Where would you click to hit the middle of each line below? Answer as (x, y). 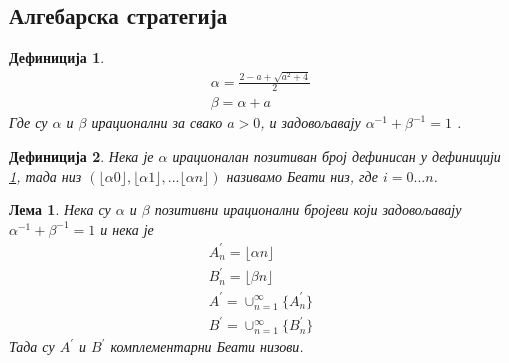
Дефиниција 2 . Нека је (81, 155)
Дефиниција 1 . (57, 57)
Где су (28, 122)
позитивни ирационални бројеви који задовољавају (308, 209)
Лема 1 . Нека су (60, 209)
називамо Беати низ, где (302, 175)
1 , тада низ (45, 175)
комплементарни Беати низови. (207, 346)
